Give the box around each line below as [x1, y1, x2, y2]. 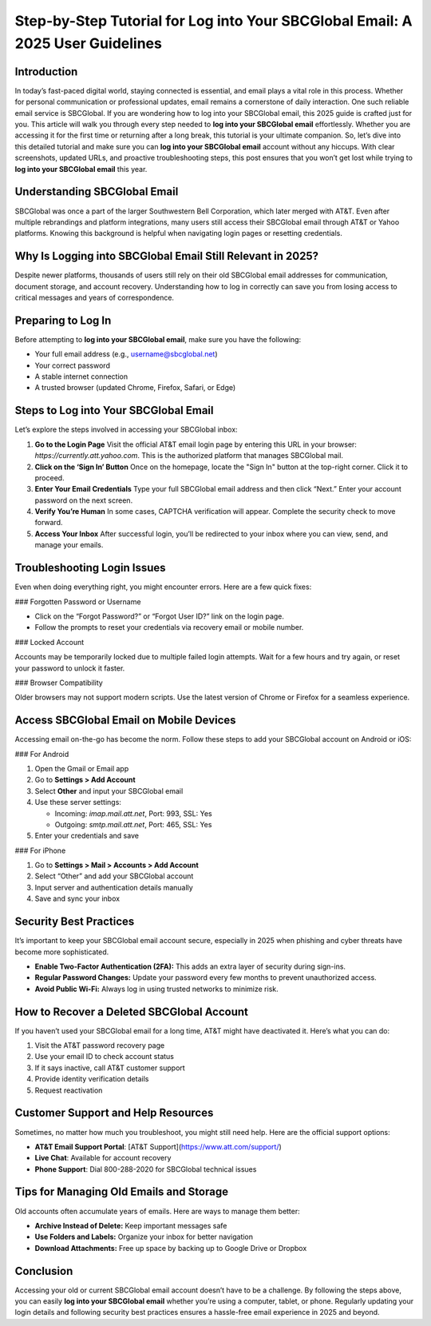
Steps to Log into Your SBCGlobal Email [14, 404, 214, 417]
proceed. [34, 472, 65, 483]
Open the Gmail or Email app [34, 763, 129, 773]
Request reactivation [34, 1085, 103, 1095]
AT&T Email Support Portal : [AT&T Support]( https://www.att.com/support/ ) [34, 1141, 283, 1151]
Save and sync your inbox [34, 894, 120, 903]
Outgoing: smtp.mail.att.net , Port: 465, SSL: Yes [54, 819, 212, 829]
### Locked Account [14, 637, 85, 647]
